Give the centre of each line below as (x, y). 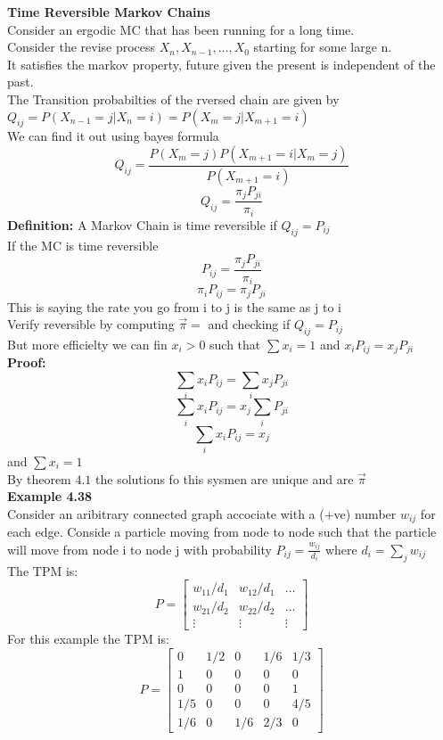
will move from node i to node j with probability (139, 549)
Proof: (27, 362)
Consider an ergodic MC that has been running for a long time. (181, 29)
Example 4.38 (50, 496)
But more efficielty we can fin (87, 344)
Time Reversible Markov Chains (109, 12)
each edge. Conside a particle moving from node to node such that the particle (222, 532)
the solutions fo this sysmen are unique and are (225, 478)
